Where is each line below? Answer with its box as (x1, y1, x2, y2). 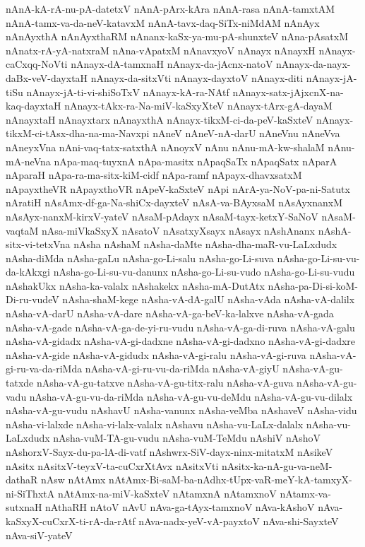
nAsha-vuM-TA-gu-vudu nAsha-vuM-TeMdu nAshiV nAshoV (53, 430, 321, 445)
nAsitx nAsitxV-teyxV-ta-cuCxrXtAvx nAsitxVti (6, 458, 219, 473)
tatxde (6, 375, 34, 390)
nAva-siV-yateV (6, 527, 73, 542)
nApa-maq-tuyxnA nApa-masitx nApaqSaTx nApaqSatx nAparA (54, 153, 337, 168)
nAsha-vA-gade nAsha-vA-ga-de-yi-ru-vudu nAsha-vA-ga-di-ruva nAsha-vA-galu (6, 319, 355, 334)
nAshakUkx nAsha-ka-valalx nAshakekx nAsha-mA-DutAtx (6, 278, 265, 293)
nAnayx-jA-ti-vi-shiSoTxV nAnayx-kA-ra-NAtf (26, 84, 229, 99)
